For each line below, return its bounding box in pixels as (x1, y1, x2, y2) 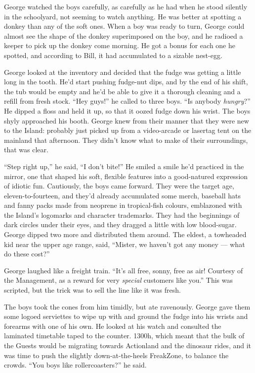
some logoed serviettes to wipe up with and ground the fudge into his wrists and (4, 311, 248, 321)
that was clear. (4, 144, 48, 155)
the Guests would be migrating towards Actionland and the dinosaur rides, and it (4, 340, 252, 350)
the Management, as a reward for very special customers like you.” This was (4, 275, 233, 285)
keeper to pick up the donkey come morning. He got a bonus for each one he (4, 40, 235, 51)
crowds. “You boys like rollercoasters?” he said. (4, 360, 147, 370)
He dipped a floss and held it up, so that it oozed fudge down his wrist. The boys (4, 105, 251, 116)
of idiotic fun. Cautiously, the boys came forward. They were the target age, (4, 181, 234, 191)
